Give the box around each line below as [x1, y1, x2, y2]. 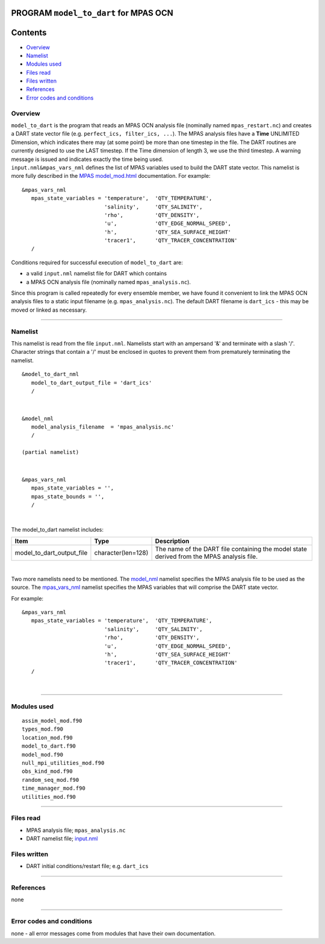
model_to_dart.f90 [22, 743, 76, 750]
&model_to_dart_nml [22, 371, 79, 378]
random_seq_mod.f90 [22, 776, 79, 783]
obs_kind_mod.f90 [22, 768, 73, 775]
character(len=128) [94, 549, 149, 557]
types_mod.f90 [22, 726, 63, 732]
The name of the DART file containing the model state [155, 545, 307, 553]
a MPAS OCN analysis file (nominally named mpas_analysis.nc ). [26, 278, 191, 286]
